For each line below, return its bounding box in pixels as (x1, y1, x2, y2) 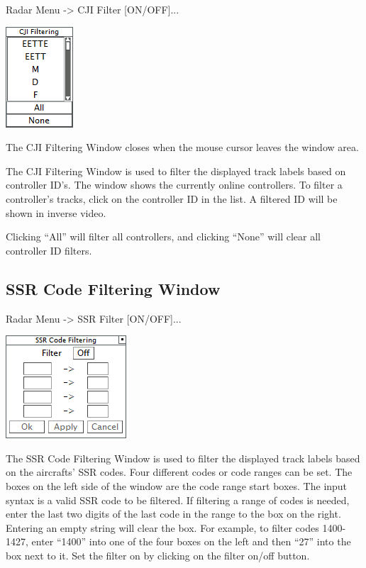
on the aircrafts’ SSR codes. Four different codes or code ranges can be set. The (6, 464, 353, 479)
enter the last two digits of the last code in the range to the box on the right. (6, 506, 341, 521)
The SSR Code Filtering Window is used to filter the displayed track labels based (6, 450, 360, 465)
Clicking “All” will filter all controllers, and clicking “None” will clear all (6, 229, 321, 244)
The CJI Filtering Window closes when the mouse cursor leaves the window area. (6, 140, 359, 155)
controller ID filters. (6, 243, 92, 257)
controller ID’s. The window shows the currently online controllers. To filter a (6, 177, 343, 192)
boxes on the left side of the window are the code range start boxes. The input (6, 478, 348, 493)
